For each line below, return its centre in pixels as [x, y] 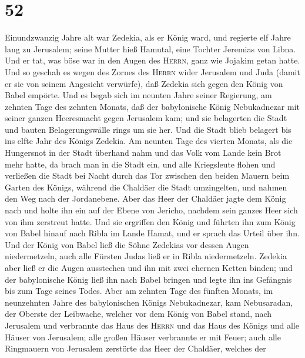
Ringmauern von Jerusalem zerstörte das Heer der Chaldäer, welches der [135, 348]
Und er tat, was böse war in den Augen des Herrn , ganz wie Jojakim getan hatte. [152, 60]
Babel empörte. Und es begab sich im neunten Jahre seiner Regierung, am [138, 95]
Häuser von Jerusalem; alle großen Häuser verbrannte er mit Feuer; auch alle [143, 337]
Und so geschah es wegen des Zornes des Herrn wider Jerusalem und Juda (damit [152, 71]
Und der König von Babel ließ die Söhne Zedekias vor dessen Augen [127, 244]
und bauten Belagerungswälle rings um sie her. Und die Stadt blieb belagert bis [148, 129]
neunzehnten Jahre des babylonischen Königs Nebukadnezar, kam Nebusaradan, [149, 302]
